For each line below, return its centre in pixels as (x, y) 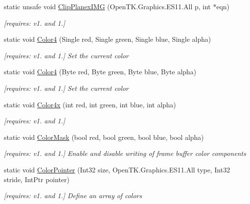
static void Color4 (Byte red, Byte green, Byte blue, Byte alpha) (100, 72)
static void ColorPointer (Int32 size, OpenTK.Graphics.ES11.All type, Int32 (117, 169)
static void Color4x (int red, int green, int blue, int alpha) (90, 104)
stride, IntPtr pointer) (37, 179)
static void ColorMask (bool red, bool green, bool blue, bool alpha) (104, 137)
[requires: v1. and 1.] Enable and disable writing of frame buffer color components (125, 153)
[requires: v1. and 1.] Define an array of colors (73, 195)
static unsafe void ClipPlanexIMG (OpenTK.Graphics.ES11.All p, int (108, 6)
